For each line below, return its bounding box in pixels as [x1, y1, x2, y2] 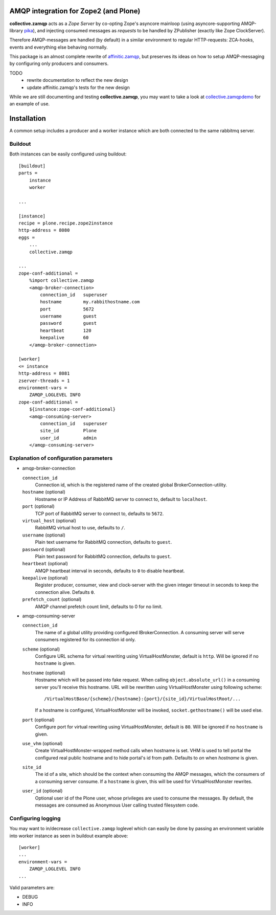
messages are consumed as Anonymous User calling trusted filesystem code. [35, 802, 199, 808]
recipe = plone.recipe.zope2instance [18, 220, 113, 226]
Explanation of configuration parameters [9, 454, 113, 461]
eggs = [18, 234, 35, 240]
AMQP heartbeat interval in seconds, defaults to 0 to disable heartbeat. [35, 568, 185, 574]
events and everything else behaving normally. [9, 44, 108, 50]
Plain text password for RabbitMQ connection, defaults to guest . [35, 553, 172, 560]
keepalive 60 [40, 335, 89, 341]
